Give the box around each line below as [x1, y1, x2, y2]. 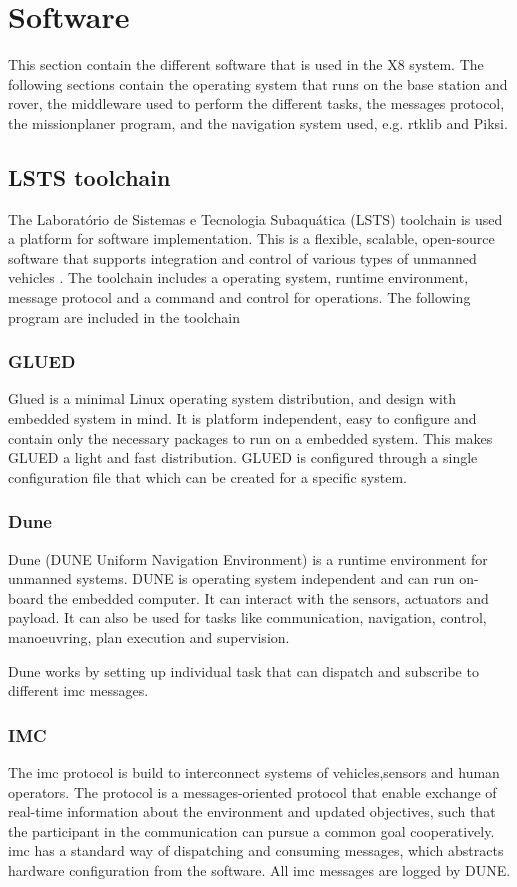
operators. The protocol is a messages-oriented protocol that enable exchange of [8, 781, 497, 802]
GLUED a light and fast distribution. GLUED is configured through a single [8, 447, 478, 468]
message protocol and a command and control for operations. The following [8, 287, 471, 308]
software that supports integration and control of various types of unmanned [8, 247, 477, 268]
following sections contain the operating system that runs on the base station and [8, 73, 508, 94]
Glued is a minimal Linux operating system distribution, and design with [8, 388, 457, 409]
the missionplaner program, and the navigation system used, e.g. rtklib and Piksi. [8, 112, 508, 133]
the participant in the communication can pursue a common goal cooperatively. [8, 820, 495, 841]
